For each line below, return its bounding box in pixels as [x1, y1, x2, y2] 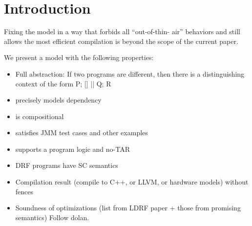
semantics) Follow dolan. [15, 212, 89, 222]
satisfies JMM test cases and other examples [15, 127, 148, 138]
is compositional [15, 111, 64, 121]
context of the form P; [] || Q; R [15, 78, 111, 88]
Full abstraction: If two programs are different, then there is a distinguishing [15, 68, 245, 79]
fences [15, 186, 34, 196]
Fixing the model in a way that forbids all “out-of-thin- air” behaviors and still [4, 26, 240, 37]
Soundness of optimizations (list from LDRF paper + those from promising [15, 203, 241, 213]
